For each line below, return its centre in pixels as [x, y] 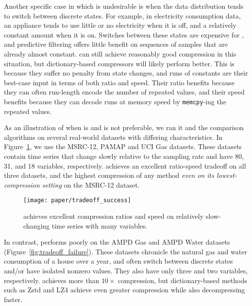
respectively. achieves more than [52, 280]
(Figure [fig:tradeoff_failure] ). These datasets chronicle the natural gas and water [126, 251]
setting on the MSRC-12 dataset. [91, 184]
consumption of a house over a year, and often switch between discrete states [118, 261]
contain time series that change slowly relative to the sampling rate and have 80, [124, 156]
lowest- [227, 175]
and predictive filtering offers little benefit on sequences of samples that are [116, 44]
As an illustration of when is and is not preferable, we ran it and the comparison [124, 127]
